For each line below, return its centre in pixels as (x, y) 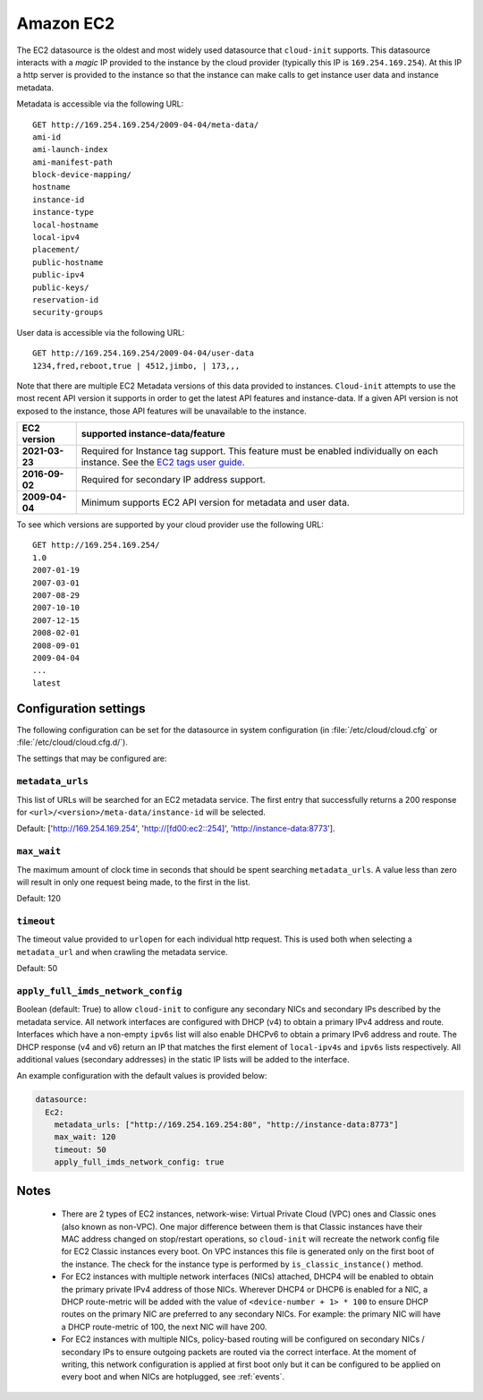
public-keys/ (61, 287)
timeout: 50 (80, 1149)
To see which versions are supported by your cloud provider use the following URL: (170, 525)
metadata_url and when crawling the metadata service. (122, 952)
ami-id (47, 137)
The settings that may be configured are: (92, 759)
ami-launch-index (70, 149)
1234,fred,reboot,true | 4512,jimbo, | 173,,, (136, 366)
